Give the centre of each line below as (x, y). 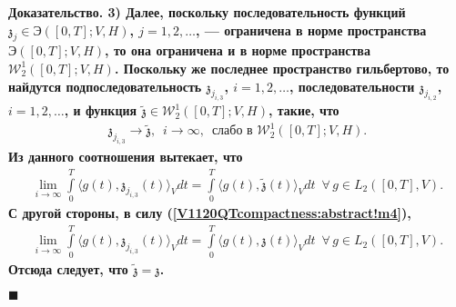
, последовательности (352, 86)
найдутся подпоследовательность (105, 86)
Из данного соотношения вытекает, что (126, 157)
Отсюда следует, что (68, 268)
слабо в (232, 131)
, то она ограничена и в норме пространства (238, 50)
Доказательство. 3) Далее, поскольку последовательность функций (207, 12)
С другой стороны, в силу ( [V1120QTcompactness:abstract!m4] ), (210, 212)
